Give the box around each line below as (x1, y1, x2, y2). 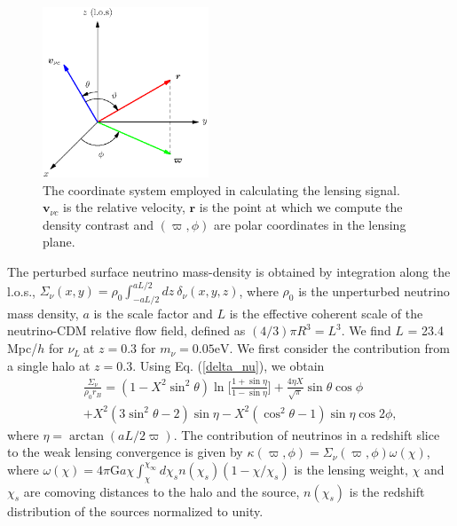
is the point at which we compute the (199, 198, 403, 216)
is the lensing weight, (294, 459, 408, 478)
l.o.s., (7, 281, 35, 300)
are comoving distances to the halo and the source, (23, 482, 300, 500)
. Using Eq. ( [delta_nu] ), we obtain (132, 356, 325, 374)
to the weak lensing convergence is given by (7, 443, 243, 461)
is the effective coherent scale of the (229, 303, 423, 322)
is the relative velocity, (63, 198, 185, 216)
